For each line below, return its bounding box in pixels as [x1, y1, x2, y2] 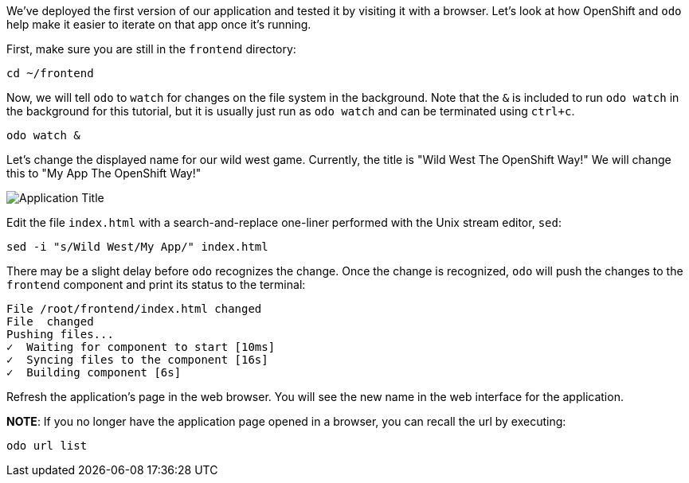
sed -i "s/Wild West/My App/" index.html [6, 240, 268, 253]
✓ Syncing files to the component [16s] [6, 353, 268, 366]
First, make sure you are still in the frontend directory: [6, 42, 296, 56]
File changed [6, 315, 94, 328]
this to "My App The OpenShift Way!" [6, 166, 202, 180]
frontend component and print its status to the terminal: [6, 278, 306, 291]
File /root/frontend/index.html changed [6, 302, 262, 315]
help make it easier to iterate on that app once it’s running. [6, 18, 311, 31]
